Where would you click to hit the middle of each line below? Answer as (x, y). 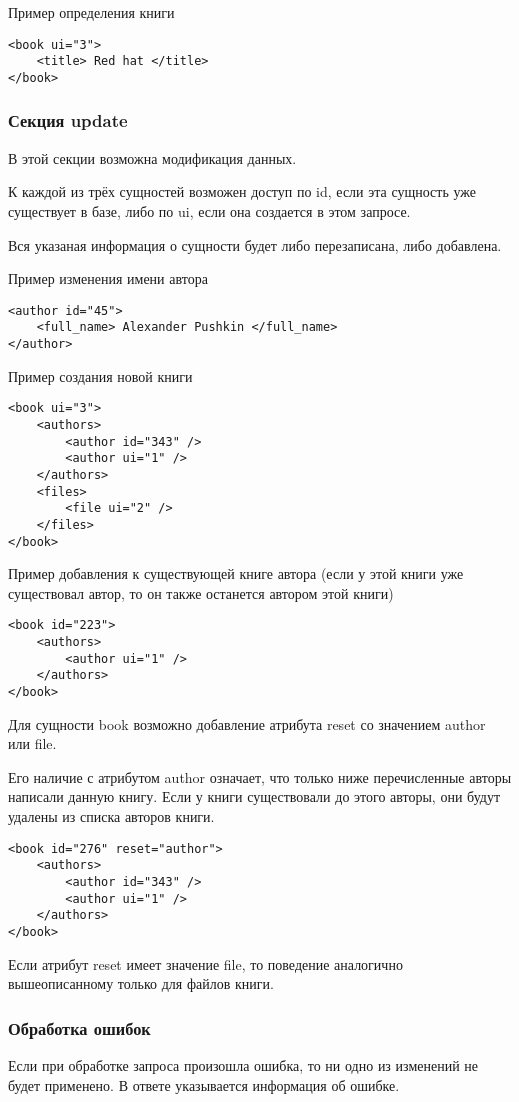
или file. (32, 743)
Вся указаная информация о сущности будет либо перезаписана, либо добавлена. (255, 244)
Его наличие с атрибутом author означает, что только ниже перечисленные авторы (260, 776)
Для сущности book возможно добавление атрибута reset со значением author (247, 723)
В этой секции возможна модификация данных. (152, 157)
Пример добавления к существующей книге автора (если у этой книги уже (236, 573)
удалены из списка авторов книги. (111, 816)
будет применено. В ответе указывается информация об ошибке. (204, 1084)
